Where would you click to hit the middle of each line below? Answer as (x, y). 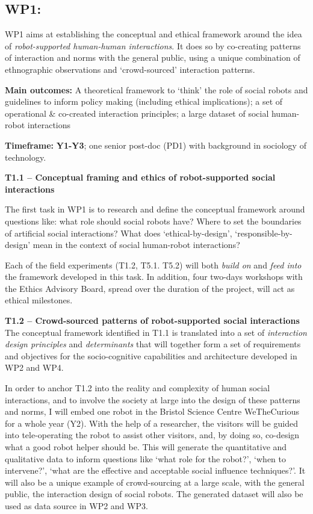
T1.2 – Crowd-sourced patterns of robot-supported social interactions (152, 320)
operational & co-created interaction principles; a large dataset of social (137, 113)
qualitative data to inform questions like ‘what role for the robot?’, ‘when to (146, 458)
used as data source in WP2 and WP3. (76, 505)
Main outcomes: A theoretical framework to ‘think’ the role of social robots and (156, 89)
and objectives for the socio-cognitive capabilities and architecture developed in (151, 355)
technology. (26, 157)
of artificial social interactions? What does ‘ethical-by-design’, (119, 233)
